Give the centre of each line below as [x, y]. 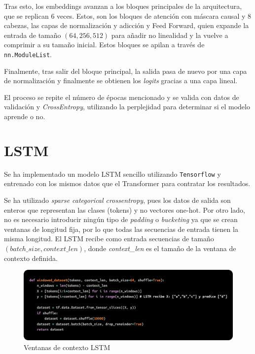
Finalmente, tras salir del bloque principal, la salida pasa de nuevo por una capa [126, 71]
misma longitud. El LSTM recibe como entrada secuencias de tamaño [109, 239]
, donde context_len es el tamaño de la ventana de [160, 248]
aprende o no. [25, 116]
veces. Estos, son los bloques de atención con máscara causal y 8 [154, 16]
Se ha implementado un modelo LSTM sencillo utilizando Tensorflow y [112, 174]
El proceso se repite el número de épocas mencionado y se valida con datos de [122, 97]
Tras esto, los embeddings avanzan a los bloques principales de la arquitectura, [123, 6]
